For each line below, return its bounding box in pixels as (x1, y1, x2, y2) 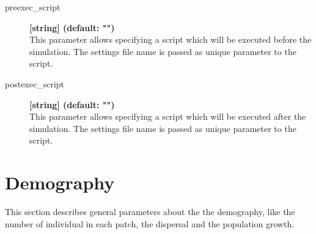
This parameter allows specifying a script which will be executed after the (29, 110, 306, 123)
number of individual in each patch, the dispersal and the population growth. (5, 217, 295, 230)
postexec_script (5, 77, 65, 90)
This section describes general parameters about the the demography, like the (5, 205, 295, 218)
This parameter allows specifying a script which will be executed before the (29, 33, 312, 46)
